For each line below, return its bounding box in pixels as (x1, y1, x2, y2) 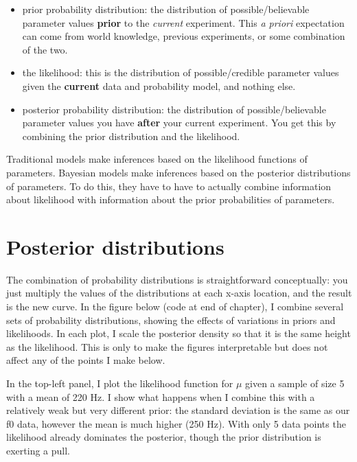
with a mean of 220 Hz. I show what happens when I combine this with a (6, 389, 315, 404)
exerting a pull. (6, 443, 71, 457)
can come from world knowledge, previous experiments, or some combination (22, 29, 345, 43)
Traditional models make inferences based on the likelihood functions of (6, 152, 308, 166)
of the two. (22, 42, 68, 56)
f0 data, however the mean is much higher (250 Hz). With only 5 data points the (6, 416, 346, 430)
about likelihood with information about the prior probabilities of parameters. (6, 192, 335, 207)
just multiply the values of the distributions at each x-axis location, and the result (6, 286, 352, 300)
